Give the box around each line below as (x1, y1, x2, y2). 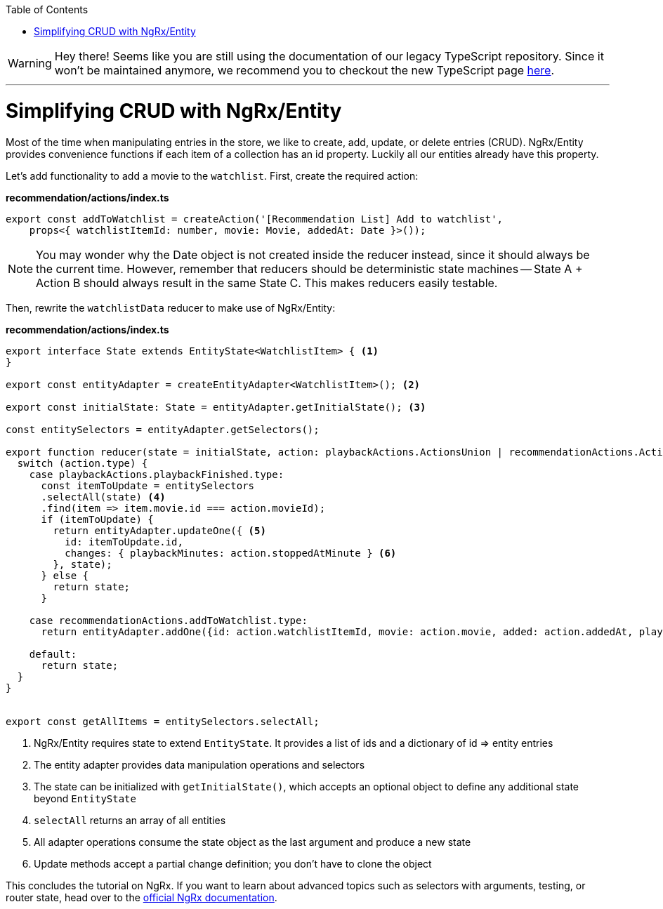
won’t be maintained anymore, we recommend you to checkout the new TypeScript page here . (54, 63, 555, 77)
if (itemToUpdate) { (41, 513, 154, 525)
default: (29, 648, 77, 660)
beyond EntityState (34, 792, 136, 804)
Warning (8, 56, 52, 70)
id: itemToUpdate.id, (65, 536, 183, 548)
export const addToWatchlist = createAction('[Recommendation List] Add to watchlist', (6, 213, 504, 225)
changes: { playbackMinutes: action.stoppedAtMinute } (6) (65, 547, 397, 559)
